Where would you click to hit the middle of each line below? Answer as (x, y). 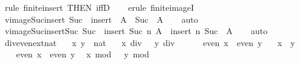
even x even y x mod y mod (82, 54)
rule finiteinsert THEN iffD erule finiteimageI (99, 7)
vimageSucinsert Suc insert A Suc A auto (101, 19)
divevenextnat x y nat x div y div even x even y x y (150, 42)
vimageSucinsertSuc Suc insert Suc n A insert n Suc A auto (136, 31)
